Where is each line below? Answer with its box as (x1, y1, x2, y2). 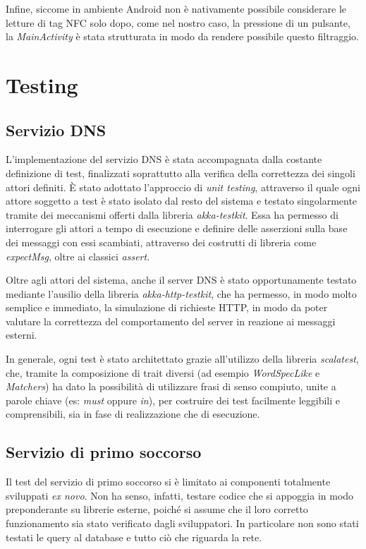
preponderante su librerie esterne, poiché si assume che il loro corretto (6, 502, 308, 517)
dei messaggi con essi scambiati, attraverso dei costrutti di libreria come (6, 234, 317, 249)
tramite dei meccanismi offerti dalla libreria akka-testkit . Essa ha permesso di (6, 207, 338, 222)
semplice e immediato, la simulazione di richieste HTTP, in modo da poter (6, 300, 328, 315)
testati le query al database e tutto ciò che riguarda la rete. (6, 529, 262, 544)
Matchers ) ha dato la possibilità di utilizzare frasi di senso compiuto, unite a (6, 379, 336, 394)
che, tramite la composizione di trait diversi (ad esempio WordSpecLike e (6, 365, 320, 380)
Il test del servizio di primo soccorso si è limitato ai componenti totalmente (6, 474, 331, 489)
